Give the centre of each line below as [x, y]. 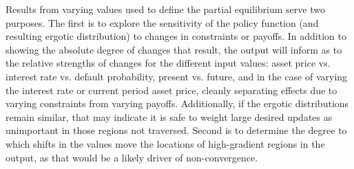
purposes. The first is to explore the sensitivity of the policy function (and [162, 22]
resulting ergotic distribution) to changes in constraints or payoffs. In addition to [176, 36]
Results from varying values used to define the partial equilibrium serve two [165, 9]
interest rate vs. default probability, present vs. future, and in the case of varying [177, 76]
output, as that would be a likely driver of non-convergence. [132, 157]
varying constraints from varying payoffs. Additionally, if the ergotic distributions [177, 103]
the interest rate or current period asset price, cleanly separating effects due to [171, 90]
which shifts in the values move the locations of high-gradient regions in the [165, 143]
